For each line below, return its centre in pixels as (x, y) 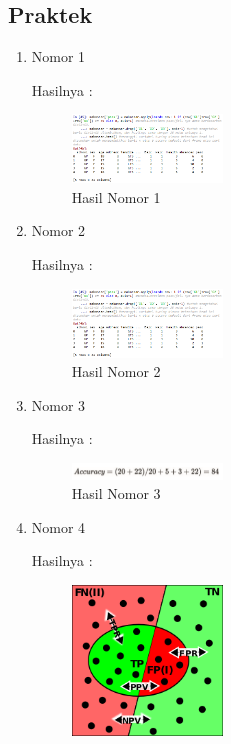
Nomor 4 (58, 526)
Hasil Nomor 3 (116, 493)
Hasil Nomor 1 (116, 196)
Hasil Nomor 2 (116, 371)
